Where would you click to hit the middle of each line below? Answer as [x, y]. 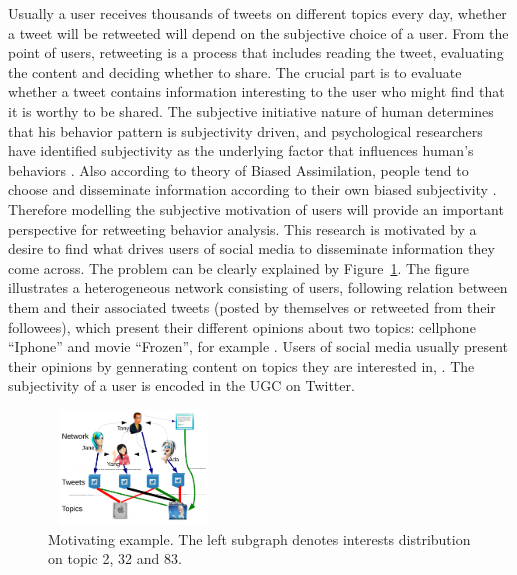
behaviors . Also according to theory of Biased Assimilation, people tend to [238, 169]
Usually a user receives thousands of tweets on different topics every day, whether [257, 13]
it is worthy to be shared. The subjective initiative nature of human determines [251, 110]
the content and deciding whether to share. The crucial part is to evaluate [235, 71]
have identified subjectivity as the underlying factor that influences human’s [241, 150]
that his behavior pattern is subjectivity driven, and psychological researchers [245, 130]
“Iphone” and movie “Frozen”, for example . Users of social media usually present [258, 346]
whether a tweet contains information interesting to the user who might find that [256, 91]
